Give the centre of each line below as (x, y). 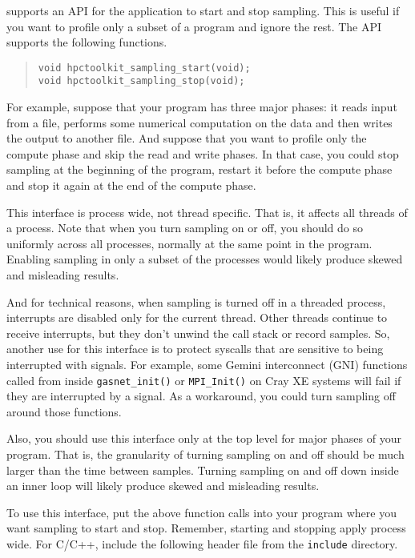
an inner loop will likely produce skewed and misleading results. (163, 486)
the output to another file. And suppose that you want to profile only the (187, 138)
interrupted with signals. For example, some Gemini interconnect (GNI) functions (207, 364)
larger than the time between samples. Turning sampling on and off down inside (203, 470)
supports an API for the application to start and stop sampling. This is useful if (203, 10)
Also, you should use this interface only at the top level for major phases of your (204, 438)
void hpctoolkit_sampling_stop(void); (141, 81)
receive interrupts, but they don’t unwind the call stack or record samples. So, (198, 333)
